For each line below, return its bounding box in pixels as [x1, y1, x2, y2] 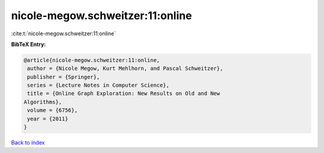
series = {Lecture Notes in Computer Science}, [27, 82, 170, 89]
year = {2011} [27, 115, 68, 122]
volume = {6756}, [27, 107, 78, 114]
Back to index [11, 139, 45, 146]
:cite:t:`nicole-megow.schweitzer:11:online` [11, 30, 116, 37]
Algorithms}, [23, 99, 62, 105]
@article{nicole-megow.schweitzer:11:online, [23, 57, 160, 63]
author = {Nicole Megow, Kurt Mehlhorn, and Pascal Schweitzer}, [27, 65, 223, 72]
